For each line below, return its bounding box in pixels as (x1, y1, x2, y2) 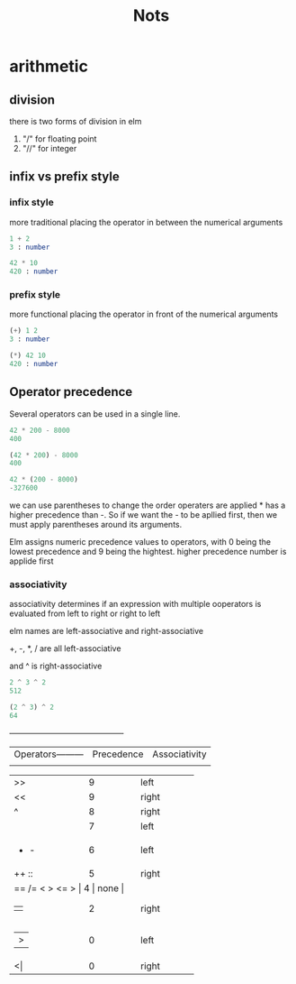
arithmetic (9, 56, 88, 77)
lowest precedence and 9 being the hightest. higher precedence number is (9, 547, 287, 557)
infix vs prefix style (9, 169, 120, 185)
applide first (9, 556, 54, 566)
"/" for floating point (22, 133, 97, 144)
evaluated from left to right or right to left (9, 608, 161, 619)
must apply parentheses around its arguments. (9, 520, 183, 530)
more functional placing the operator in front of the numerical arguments (9, 308, 279, 320)
